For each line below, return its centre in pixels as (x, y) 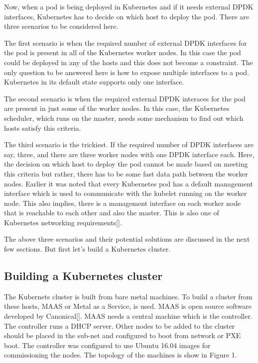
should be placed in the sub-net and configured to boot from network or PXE (123, 335)
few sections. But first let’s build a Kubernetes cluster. (87, 249)
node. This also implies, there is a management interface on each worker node (123, 203)
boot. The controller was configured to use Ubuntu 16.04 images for (107, 345)
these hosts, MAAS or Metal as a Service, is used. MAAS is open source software (128, 306)
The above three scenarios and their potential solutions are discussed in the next (127, 239)
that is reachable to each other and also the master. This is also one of (112, 213)
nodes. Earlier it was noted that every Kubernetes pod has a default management (129, 183)
